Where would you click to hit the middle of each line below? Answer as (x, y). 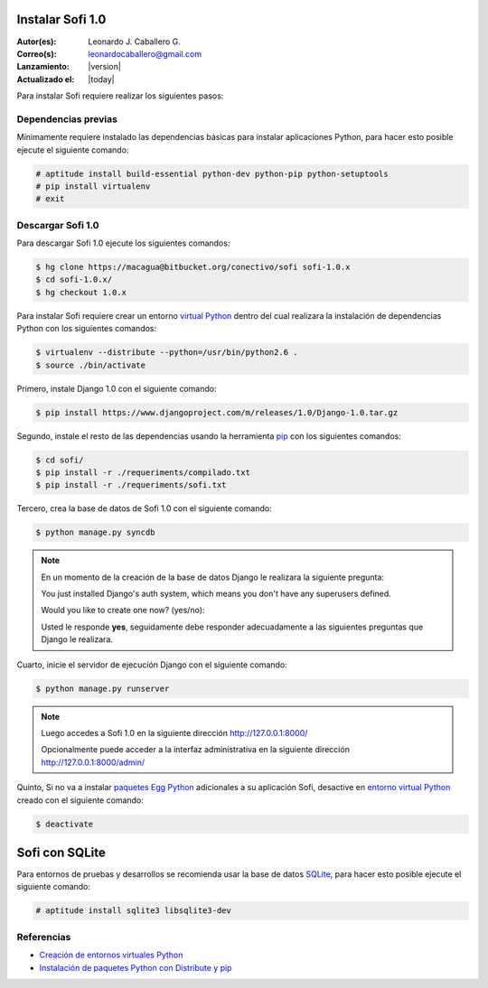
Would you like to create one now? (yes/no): (123, 611)
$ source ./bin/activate (91, 365)
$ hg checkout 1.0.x (81, 292)
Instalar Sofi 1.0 (61, 19)
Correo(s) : (37, 53)
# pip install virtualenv (93, 186)
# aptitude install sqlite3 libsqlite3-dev (134, 911)
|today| (101, 79)
